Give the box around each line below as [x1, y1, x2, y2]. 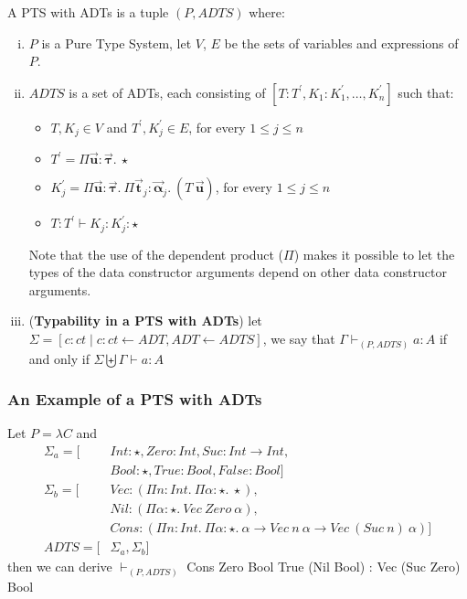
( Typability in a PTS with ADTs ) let [28, 311, 262, 330]
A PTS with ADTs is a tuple [7, 3, 169, 21]
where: [249, 3, 285, 21]
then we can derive [7, 557, 112, 576]
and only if [28, 348, 90, 368]
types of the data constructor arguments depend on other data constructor [28, 262, 447, 282]
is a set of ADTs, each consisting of [69, 82, 266, 102]
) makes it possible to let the [293, 244, 455, 263]
